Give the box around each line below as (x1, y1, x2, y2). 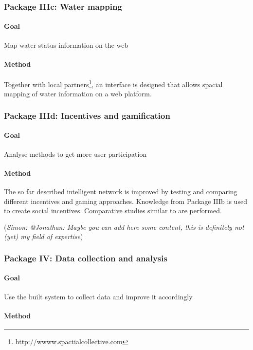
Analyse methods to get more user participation (4, 148, 147, 159)
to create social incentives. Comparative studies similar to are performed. (4, 205, 222, 216)
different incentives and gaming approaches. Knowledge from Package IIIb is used (4, 196, 247, 206)
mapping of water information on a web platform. (4, 89, 152, 99)
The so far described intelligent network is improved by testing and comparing (4, 186, 237, 196)
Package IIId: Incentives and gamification (4, 109, 170, 121)
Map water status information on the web (4, 39, 128, 50)
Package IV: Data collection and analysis (4, 252, 167, 264)
